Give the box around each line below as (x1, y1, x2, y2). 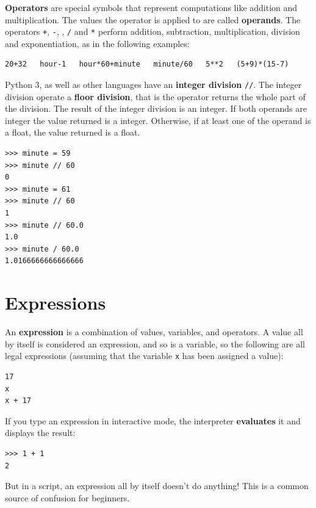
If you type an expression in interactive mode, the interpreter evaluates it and (5, 414, 301, 427)
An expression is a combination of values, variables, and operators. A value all (5, 325, 303, 338)
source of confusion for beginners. (5, 491, 130, 504)
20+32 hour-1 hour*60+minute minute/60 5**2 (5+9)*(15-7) (5, 60, 289, 69)
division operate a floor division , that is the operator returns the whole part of (5, 90, 306, 103)
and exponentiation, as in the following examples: (5, 37, 190, 49)
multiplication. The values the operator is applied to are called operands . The (5, 13, 301, 26)
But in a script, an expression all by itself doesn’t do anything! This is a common (5, 479, 309, 492)
